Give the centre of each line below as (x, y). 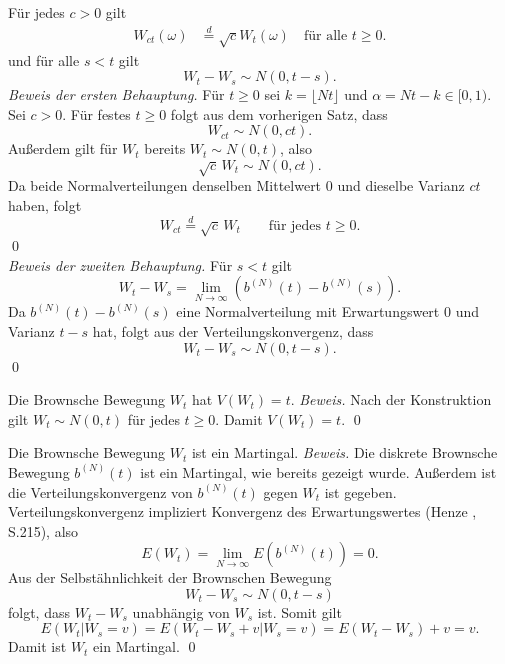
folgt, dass (39, 611)
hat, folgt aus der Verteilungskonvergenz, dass (233, 330)
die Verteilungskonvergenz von (100, 491)
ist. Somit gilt (299, 611)
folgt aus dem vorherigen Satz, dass (279, 113)
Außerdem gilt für (63, 148)
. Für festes (96, 113)
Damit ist (37, 646)
